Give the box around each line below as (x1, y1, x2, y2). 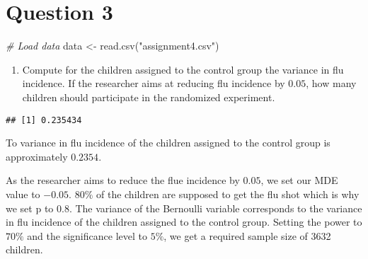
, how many (306, 76, 357, 91)
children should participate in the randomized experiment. (22, 89, 275, 104)
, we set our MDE (260, 173, 338, 188)
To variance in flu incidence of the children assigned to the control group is (6, 135, 330, 150)
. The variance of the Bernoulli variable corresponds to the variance (69, 200, 362, 215)
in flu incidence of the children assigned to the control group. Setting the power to (6, 214, 362, 229)
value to (6, 186, 40, 201)
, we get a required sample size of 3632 (163, 228, 331, 243)
